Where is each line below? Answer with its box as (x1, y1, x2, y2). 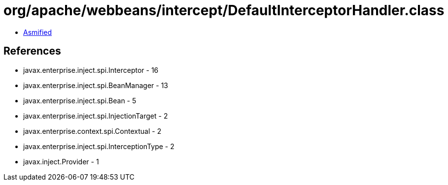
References (3, 45, 61, 58)
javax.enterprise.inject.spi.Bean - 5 (23, 96, 137, 105)
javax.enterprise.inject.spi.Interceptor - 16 (23, 65, 159, 74)
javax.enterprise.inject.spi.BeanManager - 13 (23, 81, 168, 90)
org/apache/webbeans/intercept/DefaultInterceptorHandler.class (3, 2, 445, 19)
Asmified (23, 28, 52, 36)
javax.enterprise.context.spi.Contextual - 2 (23, 126, 162, 135)
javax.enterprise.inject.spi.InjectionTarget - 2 (23, 111, 168, 120)
